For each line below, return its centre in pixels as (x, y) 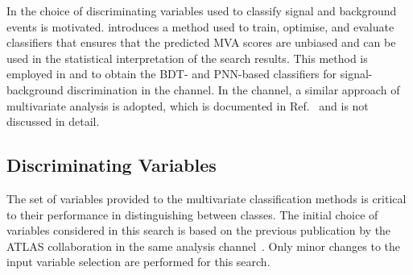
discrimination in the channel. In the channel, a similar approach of (233, 89)
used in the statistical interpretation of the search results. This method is (187, 58)
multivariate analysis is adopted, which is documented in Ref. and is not (188, 105)
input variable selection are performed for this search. (138, 262)
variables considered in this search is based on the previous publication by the (199, 230)
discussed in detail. (53, 121)
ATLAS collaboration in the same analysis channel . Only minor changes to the (204, 246)
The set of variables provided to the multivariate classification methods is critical (206, 198)
